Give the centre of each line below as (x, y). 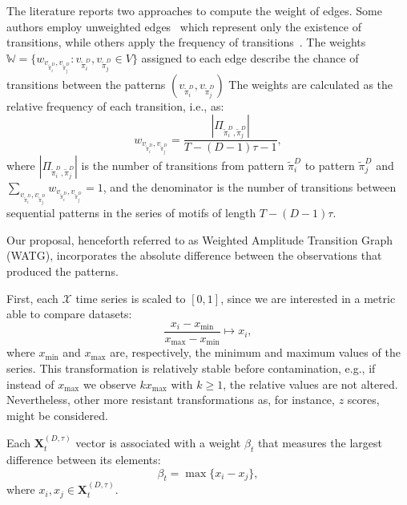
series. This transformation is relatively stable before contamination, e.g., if (191, 368)
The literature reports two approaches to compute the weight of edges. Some (194, 10)
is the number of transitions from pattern (183, 165)
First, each (32, 298)
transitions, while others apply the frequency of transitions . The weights (186, 42)
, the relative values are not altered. (310, 384)
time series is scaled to (131, 298)
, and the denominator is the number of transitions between (250, 186)
